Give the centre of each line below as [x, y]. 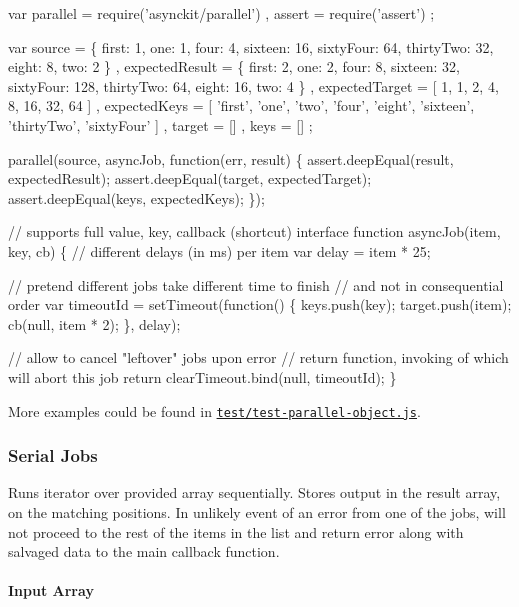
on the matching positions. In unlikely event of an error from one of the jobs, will [257, 511]
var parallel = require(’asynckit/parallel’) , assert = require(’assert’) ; [221, 13]
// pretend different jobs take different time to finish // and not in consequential [256, 284]
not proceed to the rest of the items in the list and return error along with [236, 531]
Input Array [51, 590]
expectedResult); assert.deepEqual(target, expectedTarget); [190, 178]
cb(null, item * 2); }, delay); [94, 323]
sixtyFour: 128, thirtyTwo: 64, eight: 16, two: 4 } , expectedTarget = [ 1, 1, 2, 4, [253, 85]
